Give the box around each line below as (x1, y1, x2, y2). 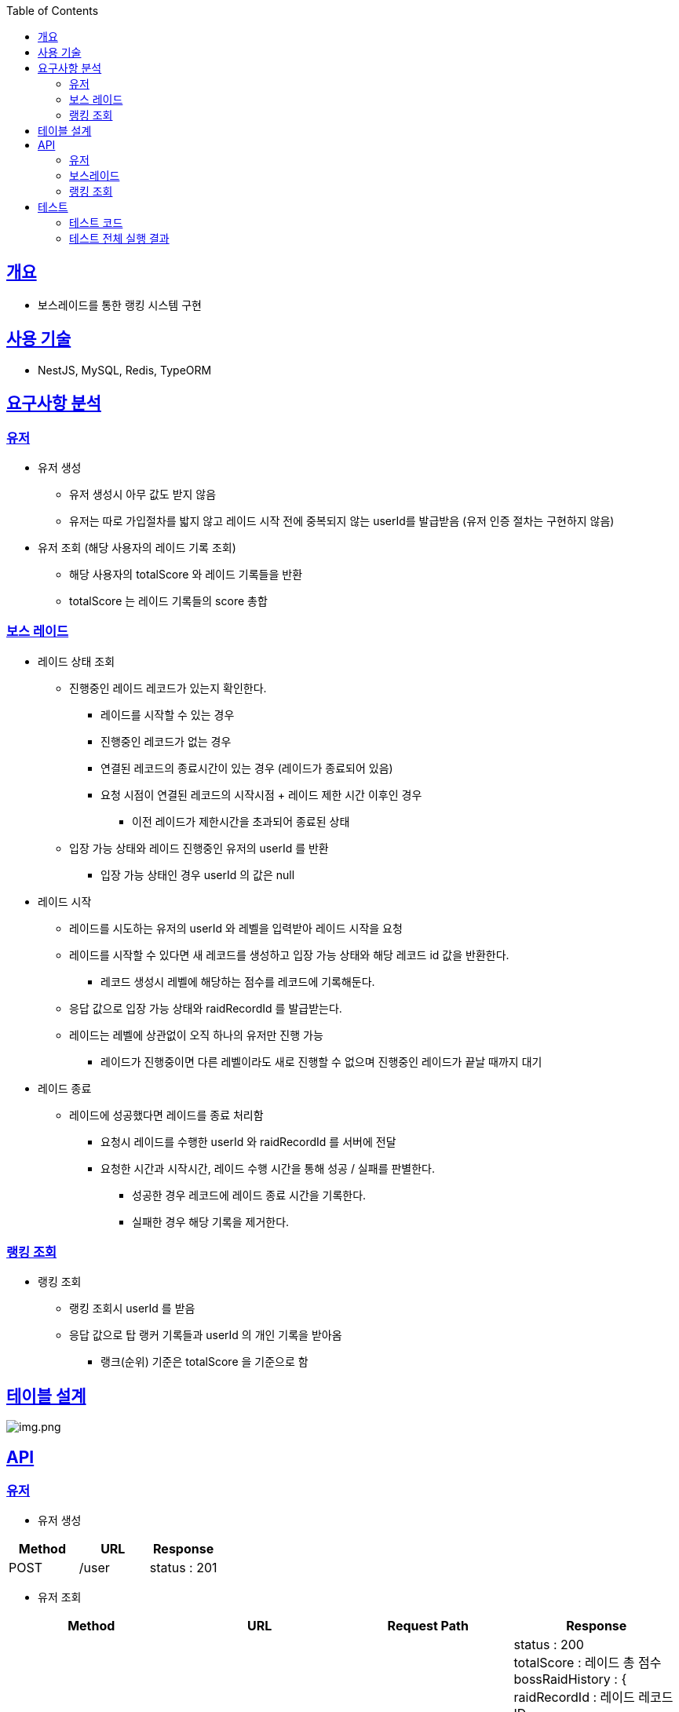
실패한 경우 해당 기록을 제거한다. (132, 1214, 290, 1228)
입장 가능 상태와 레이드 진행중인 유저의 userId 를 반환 (69, 841, 329, 855)
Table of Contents (6, 4, 99, 17)
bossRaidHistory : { (513, 1671, 627, 1688)
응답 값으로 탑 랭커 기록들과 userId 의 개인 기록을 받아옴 (69, 1328, 342, 1342)
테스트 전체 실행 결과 (69, 232, 170, 245)
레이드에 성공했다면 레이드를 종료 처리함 (69, 1108, 264, 1122)
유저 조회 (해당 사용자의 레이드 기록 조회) (38, 540, 236, 554)
